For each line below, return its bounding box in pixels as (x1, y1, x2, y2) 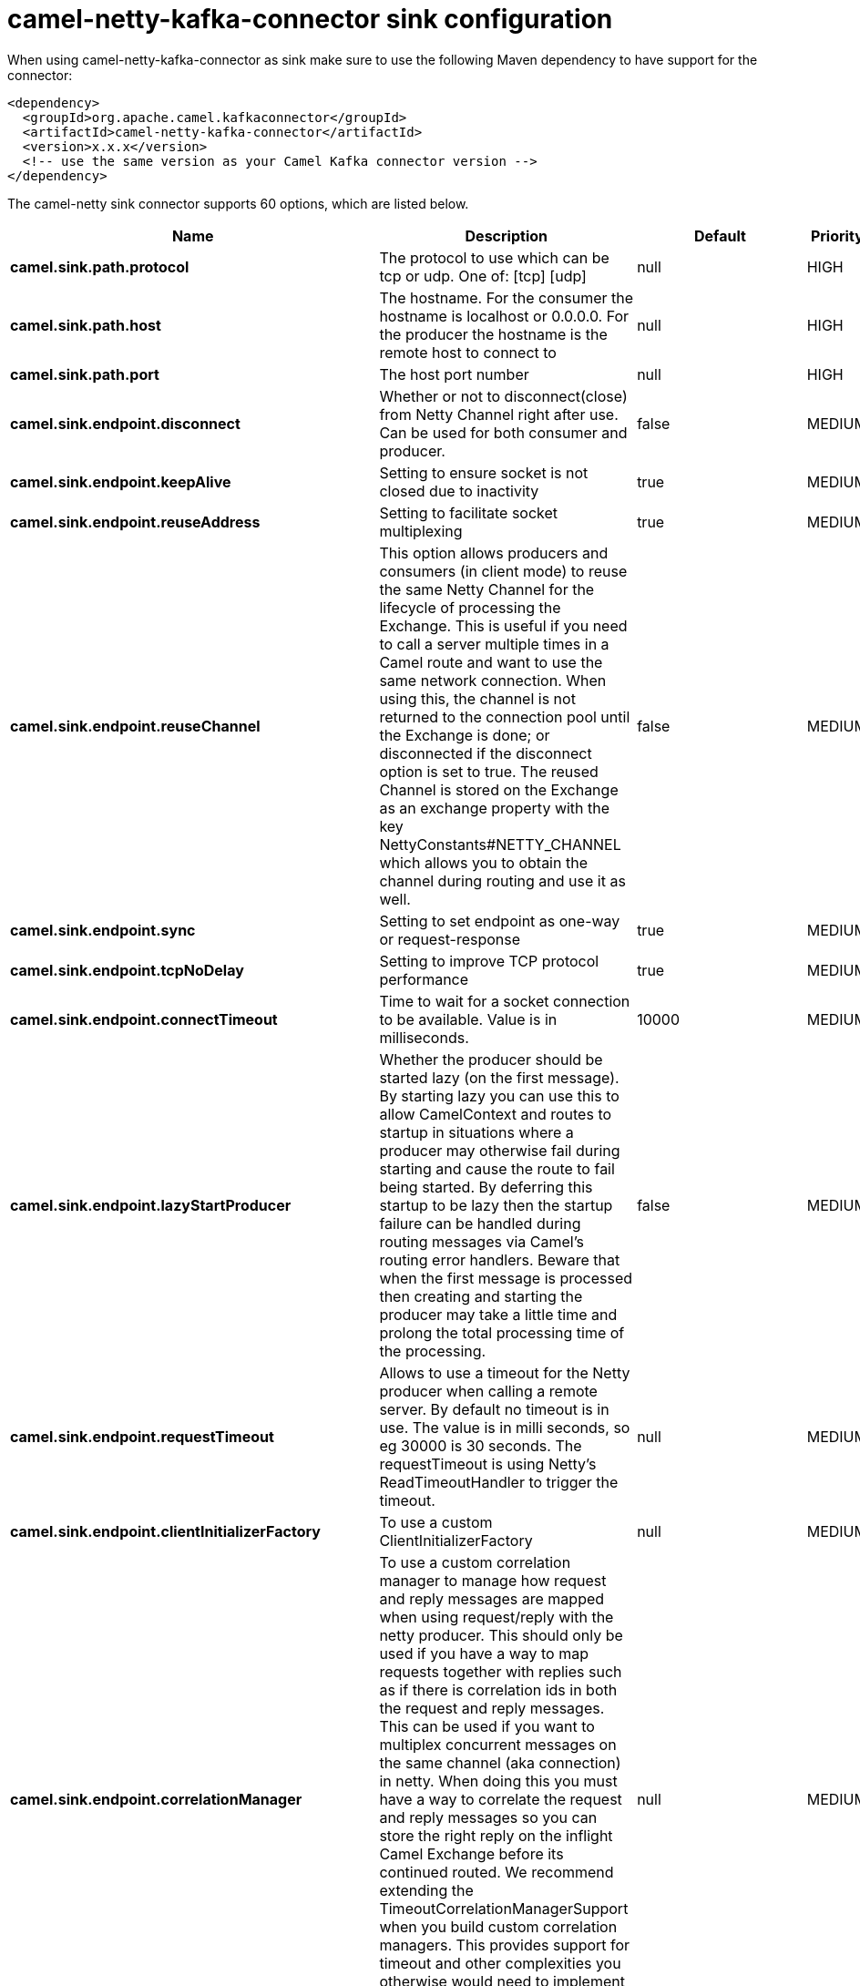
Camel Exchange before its (379, 1844, 564, 1863)
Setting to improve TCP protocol (379, 951, 599, 970)
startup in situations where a (379, 1122, 574, 1141)
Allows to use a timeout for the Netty (379, 1363, 630, 1382)
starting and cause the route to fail (379, 1159, 615, 1178)
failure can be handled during (379, 1213, 581, 1233)
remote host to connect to (379, 343, 557, 362)
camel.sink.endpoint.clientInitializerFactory (10, 1521, 321, 1541)
